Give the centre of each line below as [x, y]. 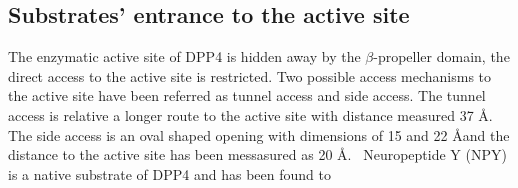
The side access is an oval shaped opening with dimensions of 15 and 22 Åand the [259, 134]
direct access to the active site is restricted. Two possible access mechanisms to [250, 75]
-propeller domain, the [441, 56]
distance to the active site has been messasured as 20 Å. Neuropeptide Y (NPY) [257, 154]
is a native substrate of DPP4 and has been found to [169, 173]
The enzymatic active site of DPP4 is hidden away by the [184, 56]
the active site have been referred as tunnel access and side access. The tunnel [247, 95]
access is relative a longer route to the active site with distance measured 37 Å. [250, 114]
